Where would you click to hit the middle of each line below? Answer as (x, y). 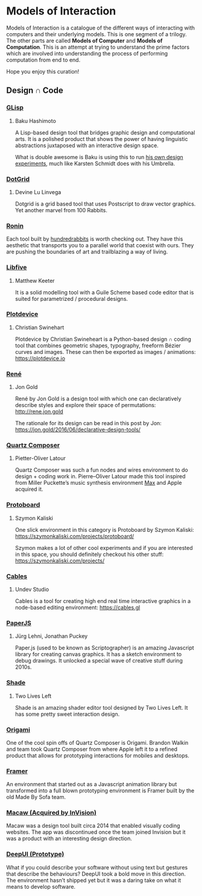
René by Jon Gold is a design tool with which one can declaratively (98, 399)
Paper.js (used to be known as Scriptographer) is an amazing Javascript (104, 648)
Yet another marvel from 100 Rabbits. (61, 210)
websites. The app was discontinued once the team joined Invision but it (96, 832)
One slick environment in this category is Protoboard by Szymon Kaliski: (104, 529)
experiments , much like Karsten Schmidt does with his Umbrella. (95, 163)
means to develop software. (41, 886)
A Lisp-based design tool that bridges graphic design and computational (105, 132)
